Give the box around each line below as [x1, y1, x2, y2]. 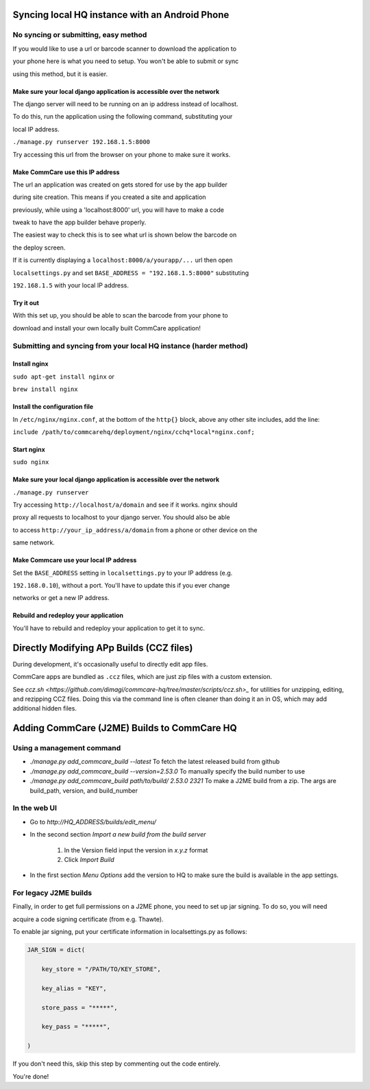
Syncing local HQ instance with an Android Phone [12, 9, 230, 21]
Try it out [12, 299, 39, 307]
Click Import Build [64, 855, 114, 863]
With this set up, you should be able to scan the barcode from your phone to [12, 311, 229, 320]
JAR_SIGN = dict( [27, 946, 86, 954]
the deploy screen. [12, 243, 66, 252]
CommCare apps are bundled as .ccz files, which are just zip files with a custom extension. [12, 673, 273, 681]
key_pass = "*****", [41, 1022, 111, 1031]
